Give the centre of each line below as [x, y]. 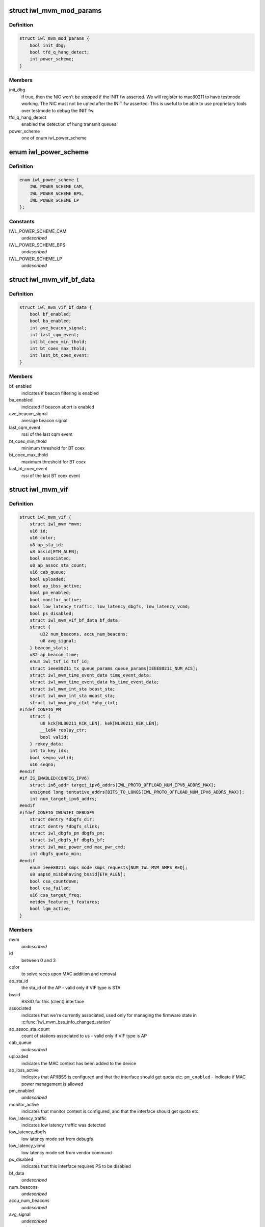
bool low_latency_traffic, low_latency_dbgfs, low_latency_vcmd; [110, 607]
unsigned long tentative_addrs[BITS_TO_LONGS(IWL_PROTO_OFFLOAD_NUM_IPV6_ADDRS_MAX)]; [137, 792]
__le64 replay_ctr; [63, 730]
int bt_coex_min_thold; [58, 342]
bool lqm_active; [51, 909]
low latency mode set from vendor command [67, 1152]
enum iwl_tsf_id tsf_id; [60, 662]
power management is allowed [52, 1084]
